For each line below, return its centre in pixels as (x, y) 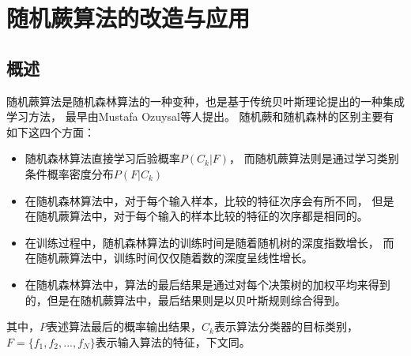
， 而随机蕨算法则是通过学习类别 (314, 158)
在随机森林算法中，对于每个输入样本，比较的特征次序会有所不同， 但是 (209, 200)
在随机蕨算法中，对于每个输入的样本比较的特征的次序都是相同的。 (196, 216)
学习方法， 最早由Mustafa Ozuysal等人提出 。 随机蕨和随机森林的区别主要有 (200, 116)
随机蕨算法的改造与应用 (128, 18)
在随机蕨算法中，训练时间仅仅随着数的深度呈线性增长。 (169, 258)
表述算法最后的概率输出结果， (124, 326)
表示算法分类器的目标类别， (286, 326)
